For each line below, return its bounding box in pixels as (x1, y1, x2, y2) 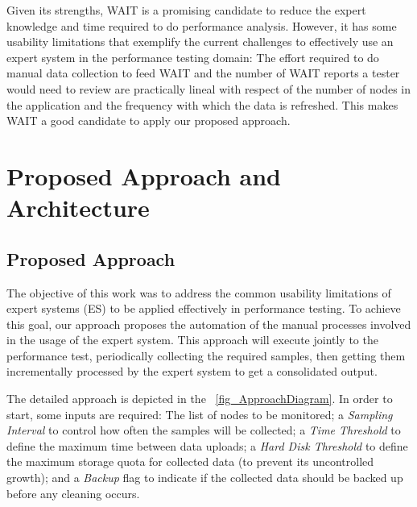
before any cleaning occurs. (6, 484, 140, 501)
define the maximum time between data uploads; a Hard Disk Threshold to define (6, 437, 408, 454)
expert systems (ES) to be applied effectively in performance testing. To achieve (6, 300, 401, 317)
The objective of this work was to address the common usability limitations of (6, 284, 391, 301)
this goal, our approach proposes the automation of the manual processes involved (6, 315, 411, 332)
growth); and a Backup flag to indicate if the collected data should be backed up (6, 469, 403, 486)
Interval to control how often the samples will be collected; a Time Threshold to (6, 422, 401, 438)
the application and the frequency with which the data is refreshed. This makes (6, 96, 398, 113)
